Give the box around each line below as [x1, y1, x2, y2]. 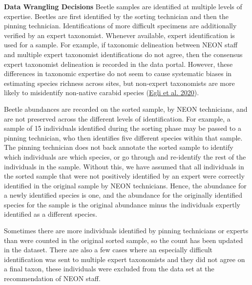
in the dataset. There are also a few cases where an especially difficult [4, 244, 213, 255]
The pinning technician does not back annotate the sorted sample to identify [4, 142, 233, 152]
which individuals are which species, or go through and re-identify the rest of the [4, 151, 246, 162]
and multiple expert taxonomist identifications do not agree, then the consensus [4, 49, 243, 59]
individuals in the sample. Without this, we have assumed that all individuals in [4, 161, 244, 171]
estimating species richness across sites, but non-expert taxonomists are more [4, 78, 235, 88]
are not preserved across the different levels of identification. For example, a [4, 113, 231, 123]
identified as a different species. [4, 209, 97, 219]
